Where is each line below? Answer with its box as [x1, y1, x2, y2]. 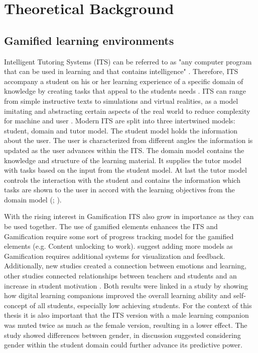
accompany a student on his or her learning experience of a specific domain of [4, 76, 243, 86]
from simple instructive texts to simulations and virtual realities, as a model [4, 95, 238, 106]
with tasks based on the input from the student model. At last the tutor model [4, 165, 247, 175]
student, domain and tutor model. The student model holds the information [4, 125, 238, 135]
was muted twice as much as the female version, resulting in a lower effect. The [4, 320, 247, 330]
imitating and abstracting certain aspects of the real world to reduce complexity [4, 105, 250, 116]
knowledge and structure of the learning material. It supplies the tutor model [4, 155, 241, 165]
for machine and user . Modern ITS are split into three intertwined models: [4, 115, 235, 126]
